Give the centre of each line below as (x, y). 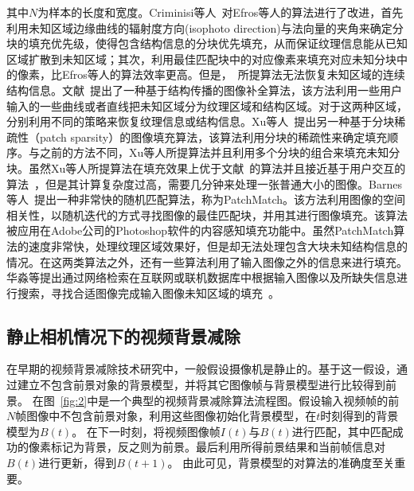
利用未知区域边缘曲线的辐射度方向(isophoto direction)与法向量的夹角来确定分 (205, 27)
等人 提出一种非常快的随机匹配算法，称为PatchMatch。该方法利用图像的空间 (206, 199)
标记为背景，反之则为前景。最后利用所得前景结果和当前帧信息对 (218, 447)
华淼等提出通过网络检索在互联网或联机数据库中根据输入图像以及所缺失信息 (201, 277)
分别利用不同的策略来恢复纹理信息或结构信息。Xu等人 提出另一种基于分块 (201, 121)
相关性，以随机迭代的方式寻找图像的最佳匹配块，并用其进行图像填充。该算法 (207, 214)
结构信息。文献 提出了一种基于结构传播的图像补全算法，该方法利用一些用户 (204, 90)
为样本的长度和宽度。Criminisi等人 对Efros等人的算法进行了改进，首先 (221, 12)
